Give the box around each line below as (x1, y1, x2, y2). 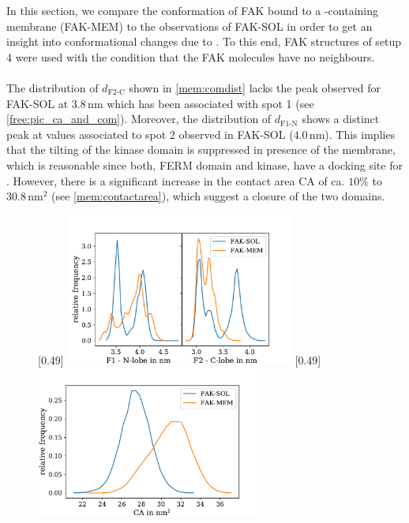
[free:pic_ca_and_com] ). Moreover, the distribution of (6, 110, 272, 127)
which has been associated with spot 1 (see (107, 95, 314, 111)
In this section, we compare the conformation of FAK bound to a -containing (6, 2, 378, 18)
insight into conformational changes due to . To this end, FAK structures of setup (6, 33, 402, 50)
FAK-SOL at (6, 95, 69, 111)
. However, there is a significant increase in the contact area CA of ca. (6, 172, 345, 189)
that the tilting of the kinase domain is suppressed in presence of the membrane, (6, 141, 396, 158)
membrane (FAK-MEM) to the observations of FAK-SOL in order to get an (6, 17, 373, 34)
